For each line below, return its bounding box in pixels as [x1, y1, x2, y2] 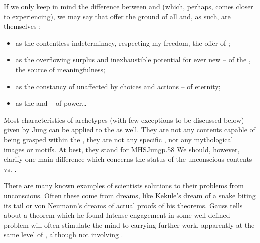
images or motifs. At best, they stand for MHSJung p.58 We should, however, [4, 144, 240, 154]
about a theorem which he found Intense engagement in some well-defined [4, 210, 230, 220]
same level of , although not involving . [4, 229, 123, 240]
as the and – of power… [15, 98, 87, 108]
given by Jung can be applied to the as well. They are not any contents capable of [4, 124, 255, 135]
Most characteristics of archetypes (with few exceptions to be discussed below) [4, 114, 244, 125]
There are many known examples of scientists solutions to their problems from [4, 180, 244, 191]
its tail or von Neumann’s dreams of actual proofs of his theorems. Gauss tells [4, 200, 243, 210]
